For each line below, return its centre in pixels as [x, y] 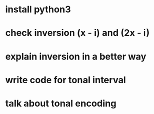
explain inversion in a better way [76, 56]
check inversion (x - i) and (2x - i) [78, 33]
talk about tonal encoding [61, 103]
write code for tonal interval [66, 80]
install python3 [38, 9]
